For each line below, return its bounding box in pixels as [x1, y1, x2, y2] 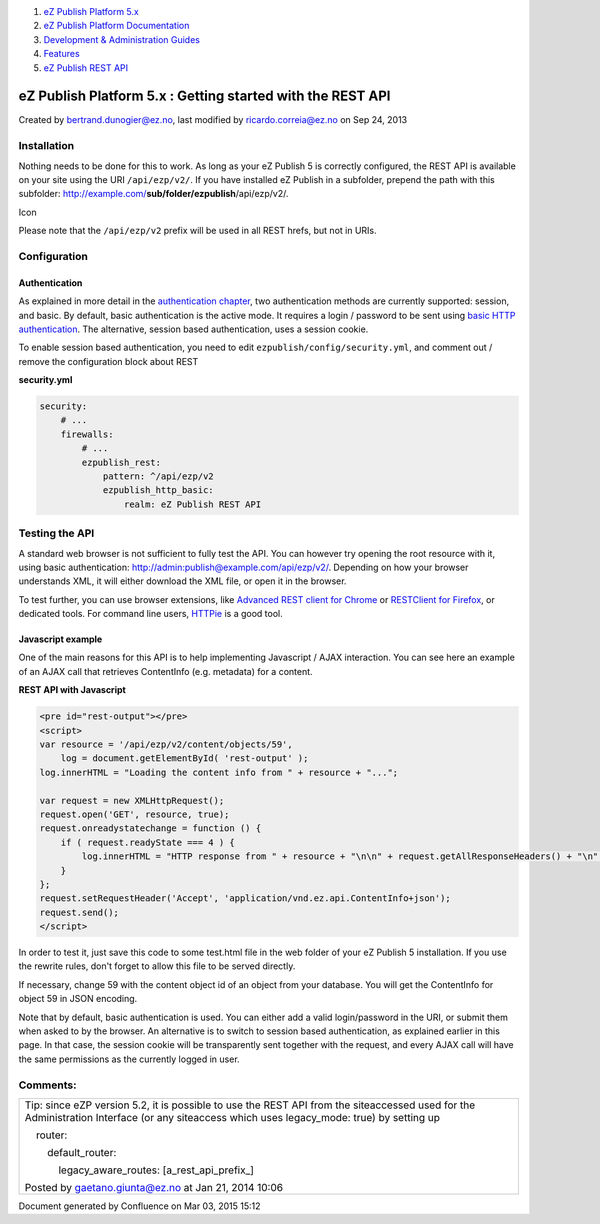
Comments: [18, 1078, 77, 1092]
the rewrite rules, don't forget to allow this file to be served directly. [18, 960, 296, 972]
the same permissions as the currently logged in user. [18, 1053, 240, 1065]
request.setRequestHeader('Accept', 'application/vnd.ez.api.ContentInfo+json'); [39, 893, 452, 904]
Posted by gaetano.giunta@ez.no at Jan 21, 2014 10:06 [24, 1180, 284, 1194]
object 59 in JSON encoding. [18, 993, 138, 1005]
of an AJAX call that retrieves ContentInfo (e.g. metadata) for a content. [18, 665, 314, 677]
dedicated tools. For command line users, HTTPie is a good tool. [18, 608, 284, 620]
